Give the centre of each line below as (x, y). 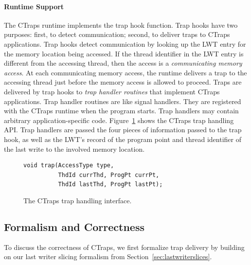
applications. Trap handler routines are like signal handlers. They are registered (123, 101)
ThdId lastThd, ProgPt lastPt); (110, 185)
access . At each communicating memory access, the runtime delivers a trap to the (125, 72)
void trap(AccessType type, (69, 166)
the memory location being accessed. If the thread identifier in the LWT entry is (124, 53)
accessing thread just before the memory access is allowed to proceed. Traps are (123, 82)
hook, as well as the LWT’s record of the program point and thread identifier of (123, 139)
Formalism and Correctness (74, 226)
